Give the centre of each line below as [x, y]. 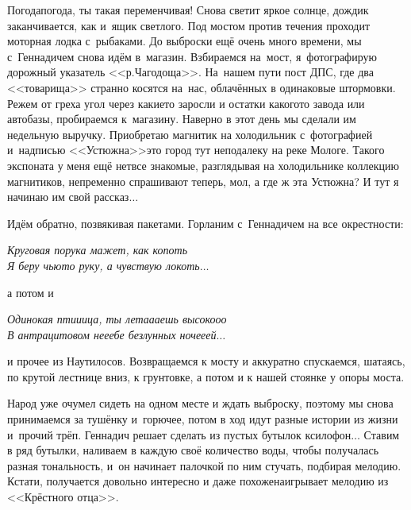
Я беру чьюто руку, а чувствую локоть [104, 265]
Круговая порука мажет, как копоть [98, 250]
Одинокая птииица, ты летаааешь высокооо [117, 319]
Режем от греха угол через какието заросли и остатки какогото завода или [186, 103]
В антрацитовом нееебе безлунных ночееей [112, 334]
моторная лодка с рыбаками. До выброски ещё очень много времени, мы [184, 41]
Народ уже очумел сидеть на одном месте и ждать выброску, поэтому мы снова [200, 403]
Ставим [382, 434]
